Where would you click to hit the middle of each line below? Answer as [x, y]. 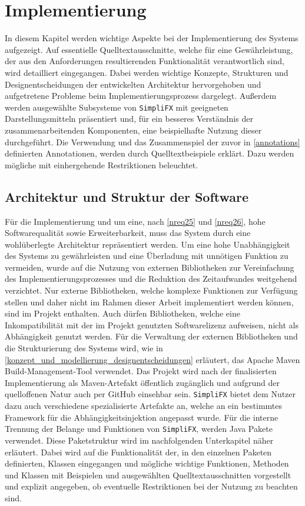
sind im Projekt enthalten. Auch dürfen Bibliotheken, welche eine [122, 313]
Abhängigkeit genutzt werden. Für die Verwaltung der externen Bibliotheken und [151, 336]
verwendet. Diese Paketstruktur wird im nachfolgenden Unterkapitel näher [139, 440]
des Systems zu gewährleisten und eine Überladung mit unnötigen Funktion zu [147, 256]
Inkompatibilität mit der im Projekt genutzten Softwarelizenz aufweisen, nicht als [152, 324]
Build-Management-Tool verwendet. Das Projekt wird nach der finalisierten [141, 371]
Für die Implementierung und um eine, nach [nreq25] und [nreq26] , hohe [135, 221]
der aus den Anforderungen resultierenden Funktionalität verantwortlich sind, [145, 61]
